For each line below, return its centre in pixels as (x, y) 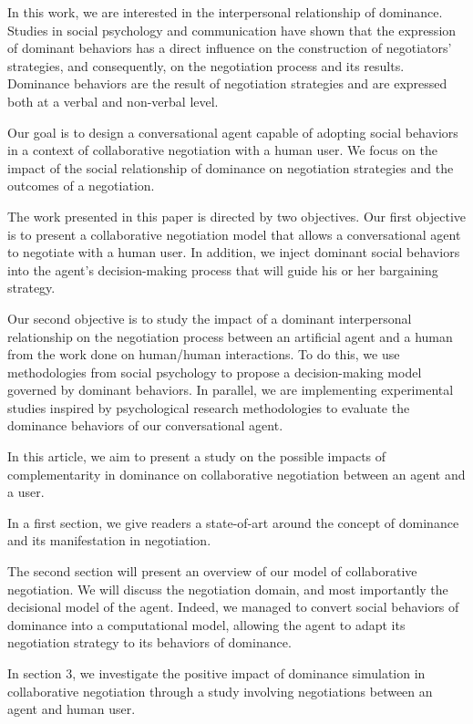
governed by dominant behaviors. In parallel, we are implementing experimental (231, 390)
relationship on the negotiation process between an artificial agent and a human (230, 336)
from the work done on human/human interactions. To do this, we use (204, 354)
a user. (26, 492)
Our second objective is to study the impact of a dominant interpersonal (210, 318)
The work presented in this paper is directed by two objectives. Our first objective (237, 216)
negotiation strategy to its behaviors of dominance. (149, 642)
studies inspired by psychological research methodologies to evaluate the (209, 407)
